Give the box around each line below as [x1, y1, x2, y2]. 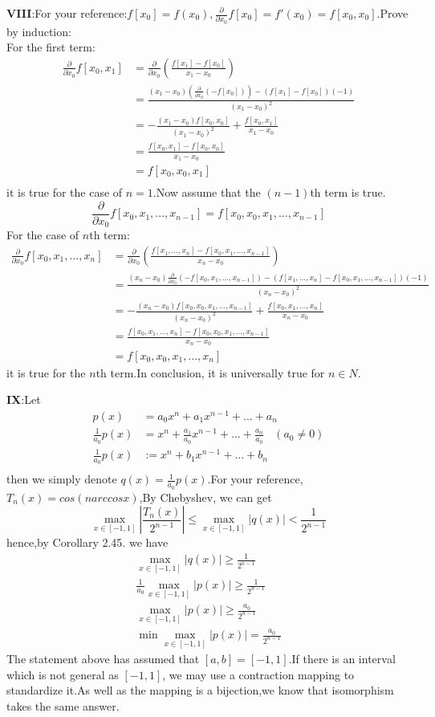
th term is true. [310, 184, 386, 201]
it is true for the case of [6, 184, 123, 201]
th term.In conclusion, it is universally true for [96, 364, 325, 381]
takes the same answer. [6, 698, 120, 715]
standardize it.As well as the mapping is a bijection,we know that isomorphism [6, 682, 394, 699]
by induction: [6, 22, 71, 39]
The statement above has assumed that [6, 650, 200, 667]
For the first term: [6, 39, 96, 55]
